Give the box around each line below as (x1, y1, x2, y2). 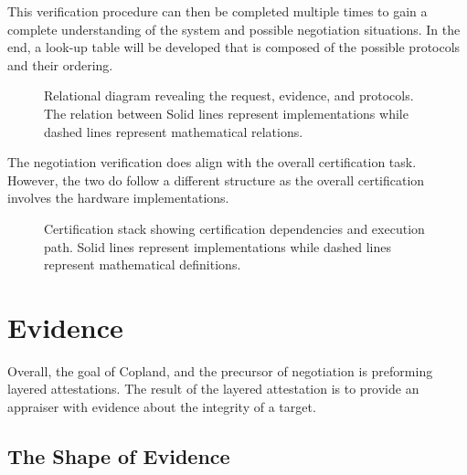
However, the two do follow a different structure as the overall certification (7, 170, 425, 189)
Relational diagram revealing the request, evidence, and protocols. (44, 86, 414, 105)
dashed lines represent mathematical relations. (44, 121, 303, 141)
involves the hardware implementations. (7, 188, 229, 207)
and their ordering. (7, 55, 113, 74)
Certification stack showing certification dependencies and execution (44, 218, 425, 237)
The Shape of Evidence (7, 442, 230, 470)
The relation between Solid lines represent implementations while (44, 103, 409, 122)
